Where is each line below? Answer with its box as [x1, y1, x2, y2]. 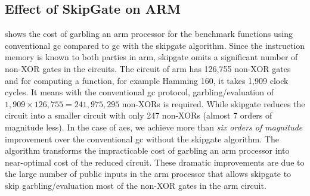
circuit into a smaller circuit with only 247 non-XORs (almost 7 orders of [5, 109, 272, 122]
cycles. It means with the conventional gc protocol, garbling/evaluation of [5, 86, 274, 98]
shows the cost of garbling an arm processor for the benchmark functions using [5, 27, 293, 40]
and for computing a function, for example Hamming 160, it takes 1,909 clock [5, 74, 289, 86]
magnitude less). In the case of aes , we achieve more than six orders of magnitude [5, 120, 303, 133]
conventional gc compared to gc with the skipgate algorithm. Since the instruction [5, 39, 305, 51]
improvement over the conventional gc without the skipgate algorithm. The [5, 132, 279, 145]
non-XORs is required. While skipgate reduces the [122, 97, 305, 110]
